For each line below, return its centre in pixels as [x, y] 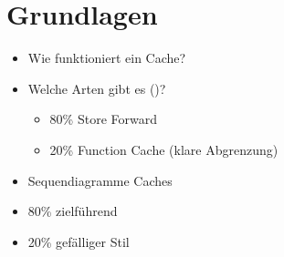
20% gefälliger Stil [79, 241]
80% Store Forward [103, 119]
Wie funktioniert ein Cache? [107, 58]
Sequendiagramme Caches [100, 180]
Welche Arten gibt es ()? [97, 88]
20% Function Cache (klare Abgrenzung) [164, 149]
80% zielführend [73, 211]
